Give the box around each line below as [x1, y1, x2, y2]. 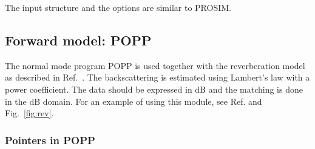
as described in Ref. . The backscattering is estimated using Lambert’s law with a [5, 71, 310, 84]
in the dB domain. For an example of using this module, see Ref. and [5, 94, 262, 107]
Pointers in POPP [5, 132, 95, 147]
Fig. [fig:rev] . [5, 107, 54, 119]
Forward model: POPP [5, 30, 152, 49]
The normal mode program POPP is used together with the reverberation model [5, 59, 305, 71]
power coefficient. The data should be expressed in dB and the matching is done [5, 82, 303, 95]
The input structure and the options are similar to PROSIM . [5, 1, 231, 13]
